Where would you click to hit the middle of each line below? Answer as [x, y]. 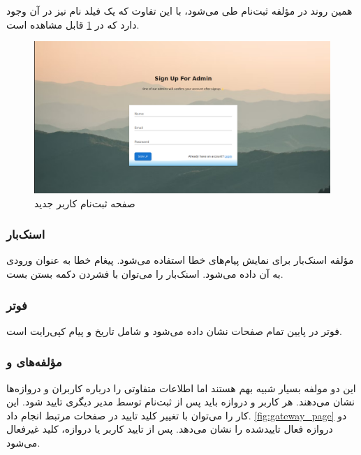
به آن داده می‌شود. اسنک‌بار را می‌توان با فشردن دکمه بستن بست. [145, 273]
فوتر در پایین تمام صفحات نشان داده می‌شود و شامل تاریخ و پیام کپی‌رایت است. [174, 330]
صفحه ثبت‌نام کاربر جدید [85, 203]
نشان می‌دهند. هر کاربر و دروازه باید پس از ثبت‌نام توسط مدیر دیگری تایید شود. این [180, 402]
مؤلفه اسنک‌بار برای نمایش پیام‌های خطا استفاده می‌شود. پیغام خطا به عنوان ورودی [180, 260]
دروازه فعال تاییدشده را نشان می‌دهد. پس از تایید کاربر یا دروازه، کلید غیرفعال [170, 429]
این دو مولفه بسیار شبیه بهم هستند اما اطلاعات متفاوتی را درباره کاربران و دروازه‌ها [181, 388]
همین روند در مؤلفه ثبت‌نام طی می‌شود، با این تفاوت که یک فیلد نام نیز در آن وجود [179, 10]
